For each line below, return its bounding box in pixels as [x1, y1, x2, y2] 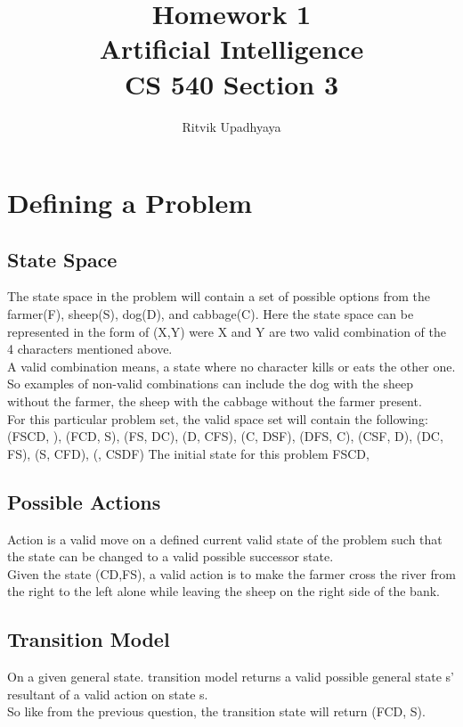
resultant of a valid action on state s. [7, 684, 208, 703]
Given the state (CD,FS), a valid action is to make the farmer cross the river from [7, 564, 456, 583]
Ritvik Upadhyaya [182, 117, 281, 135]
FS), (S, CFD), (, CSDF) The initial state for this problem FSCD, [7, 444, 370, 462]
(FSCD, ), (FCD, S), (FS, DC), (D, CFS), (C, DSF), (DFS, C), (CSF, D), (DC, [7, 427, 443, 445]
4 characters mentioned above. [7, 339, 173, 358]
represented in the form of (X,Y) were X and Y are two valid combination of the [7, 322, 446, 340]
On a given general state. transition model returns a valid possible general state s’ [7, 667, 454, 686]
